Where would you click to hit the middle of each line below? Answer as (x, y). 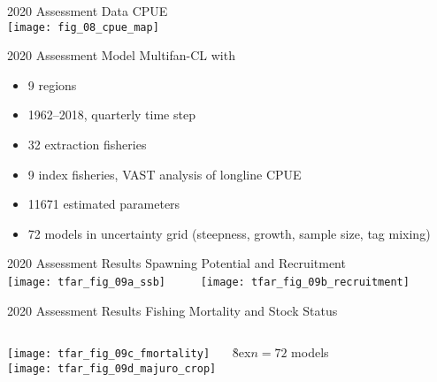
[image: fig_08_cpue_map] (83, 27)
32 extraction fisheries (87, 145)
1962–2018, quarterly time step (111, 115)
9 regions (52, 84)
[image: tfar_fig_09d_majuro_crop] (112, 368)
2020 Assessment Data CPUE (88, 11)
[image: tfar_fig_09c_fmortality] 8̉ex (129, 352)
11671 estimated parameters (104, 204)
